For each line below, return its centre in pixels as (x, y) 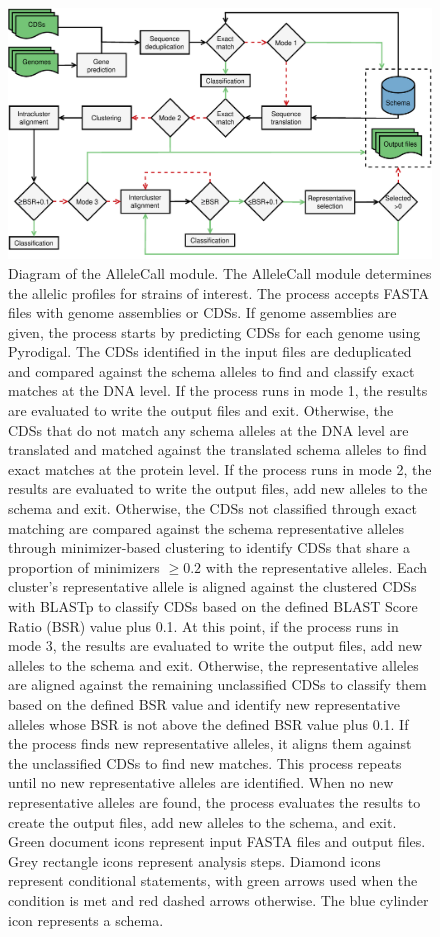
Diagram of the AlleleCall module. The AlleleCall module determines (220, 272)
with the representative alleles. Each (316, 566)
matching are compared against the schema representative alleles (206, 527)
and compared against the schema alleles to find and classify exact (211, 370)
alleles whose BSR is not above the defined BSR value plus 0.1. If (208, 723)
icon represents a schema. (86, 919)
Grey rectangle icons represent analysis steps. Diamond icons (194, 860)
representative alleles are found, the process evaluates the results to (214, 801)
